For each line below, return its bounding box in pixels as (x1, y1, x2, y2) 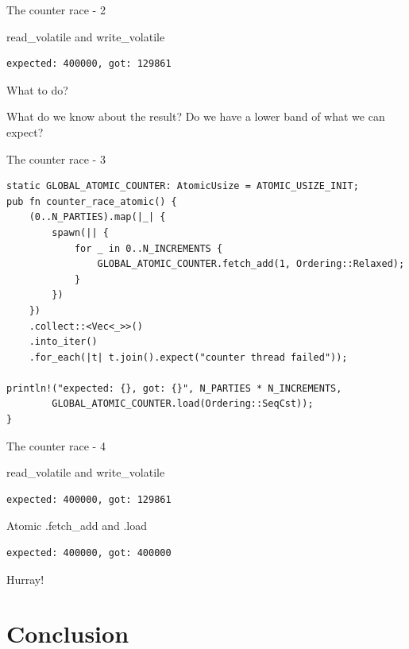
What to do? (6, 81, 68, 98)
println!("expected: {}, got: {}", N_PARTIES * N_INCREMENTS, (6, 382, 342, 394)
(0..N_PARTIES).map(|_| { (29, 211, 166, 223)
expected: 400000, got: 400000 (6, 547, 172, 559)
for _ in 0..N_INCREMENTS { (74, 242, 223, 254)
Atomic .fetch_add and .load (6, 517, 147, 534)
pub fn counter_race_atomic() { (6, 195, 177, 207)
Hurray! (6, 570, 44, 587)
